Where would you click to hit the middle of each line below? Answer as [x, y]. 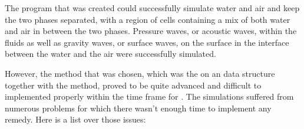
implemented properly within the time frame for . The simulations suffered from [149, 96]
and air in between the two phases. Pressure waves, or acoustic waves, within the [151, 31]
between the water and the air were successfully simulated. [110, 54]
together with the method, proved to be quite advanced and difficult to [133, 85]
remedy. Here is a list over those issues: [75, 119]
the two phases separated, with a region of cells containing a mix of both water [148, 19]
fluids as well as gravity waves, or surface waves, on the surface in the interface [147, 42]
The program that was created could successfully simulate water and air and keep [152, 8]
